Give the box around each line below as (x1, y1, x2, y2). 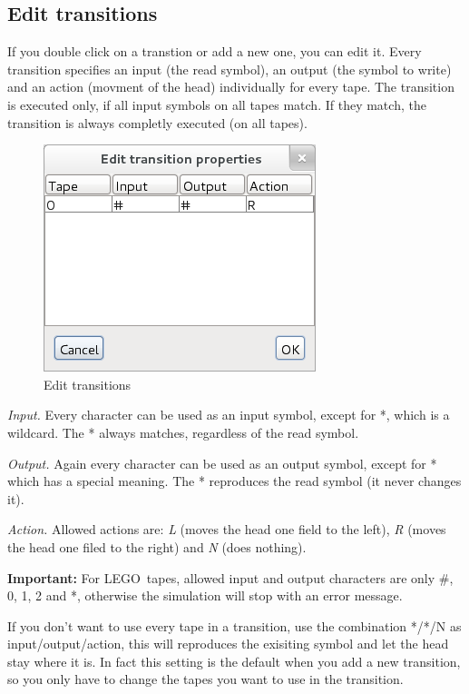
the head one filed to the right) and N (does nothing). (7, 537, 307, 556)
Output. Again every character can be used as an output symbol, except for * (7, 453, 437, 472)
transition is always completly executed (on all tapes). (7, 113, 308, 132)
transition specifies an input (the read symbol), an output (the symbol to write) (7, 59, 452, 78)
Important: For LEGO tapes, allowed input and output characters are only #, (7, 568, 454, 587)
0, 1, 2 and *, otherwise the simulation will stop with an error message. (7, 586, 403, 605)
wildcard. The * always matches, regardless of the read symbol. (7, 422, 359, 441)
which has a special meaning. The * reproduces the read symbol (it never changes (7, 471, 462, 491)
